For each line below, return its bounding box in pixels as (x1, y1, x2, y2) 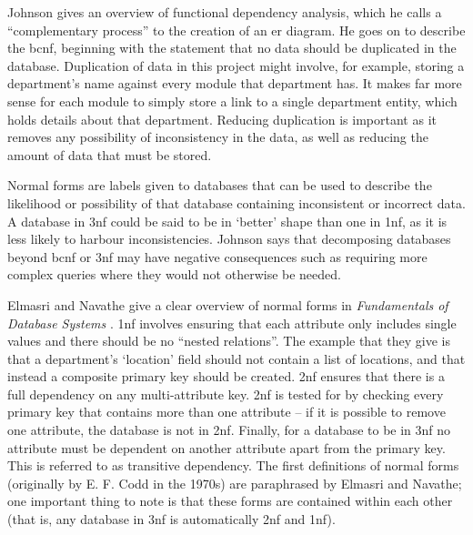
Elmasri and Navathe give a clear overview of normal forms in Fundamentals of (7, 295, 448, 314)
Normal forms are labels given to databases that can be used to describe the (7, 176, 432, 195)
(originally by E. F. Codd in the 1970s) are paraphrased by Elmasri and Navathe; (7, 473, 462, 492)
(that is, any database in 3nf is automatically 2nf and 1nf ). (7, 510, 336, 529)
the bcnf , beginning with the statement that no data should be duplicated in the (7, 38, 457, 57)
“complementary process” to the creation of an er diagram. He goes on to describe (7, 20, 466, 39)
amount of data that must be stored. (7, 145, 212, 164)
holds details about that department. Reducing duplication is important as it (7, 109, 437, 128)
